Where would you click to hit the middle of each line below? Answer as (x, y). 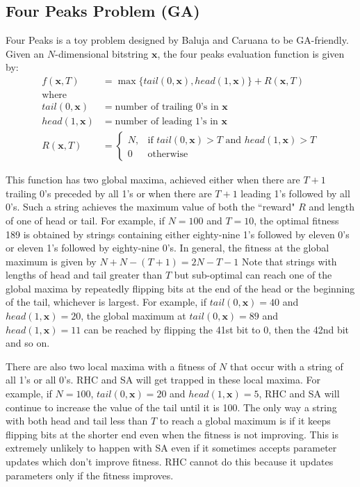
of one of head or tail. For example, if (85, 220)
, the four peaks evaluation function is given (251, 53)
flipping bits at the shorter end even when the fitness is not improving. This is (172, 434)
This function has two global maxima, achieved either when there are (153, 180)
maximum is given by (51, 261)
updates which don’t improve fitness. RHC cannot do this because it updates (170, 462)
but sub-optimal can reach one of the (253, 275)
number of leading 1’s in (166, 122)
